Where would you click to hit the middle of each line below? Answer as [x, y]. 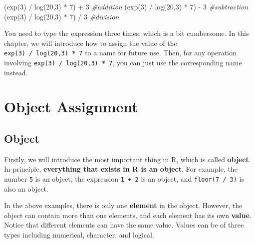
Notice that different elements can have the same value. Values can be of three [124, 225]
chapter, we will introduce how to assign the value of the [91, 43]
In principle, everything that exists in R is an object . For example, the [121, 169]
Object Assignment [71, 107]
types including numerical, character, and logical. [79, 235]
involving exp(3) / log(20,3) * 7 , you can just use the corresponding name [123, 63]
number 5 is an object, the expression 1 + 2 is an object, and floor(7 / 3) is [124, 179]
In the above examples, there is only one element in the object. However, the [123, 205]
